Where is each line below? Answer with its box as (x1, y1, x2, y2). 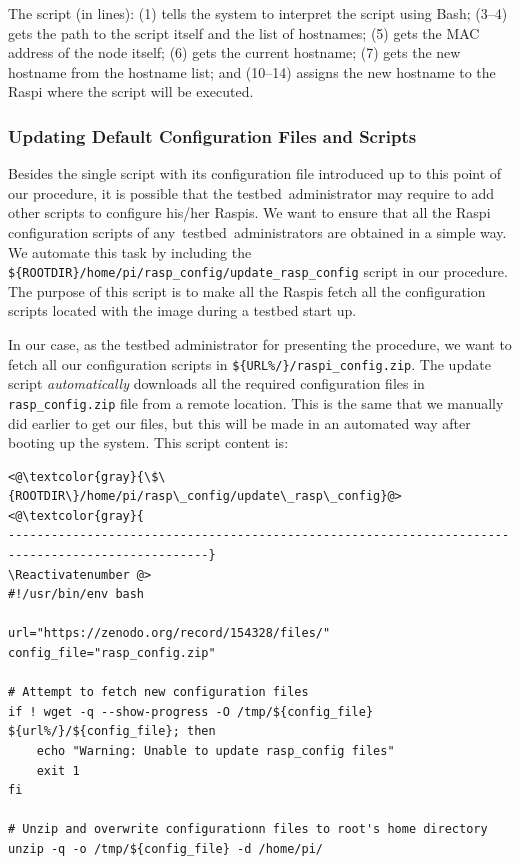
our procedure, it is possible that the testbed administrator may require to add (8, 182, 495, 203)
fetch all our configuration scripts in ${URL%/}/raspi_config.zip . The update (8, 353, 492, 374)
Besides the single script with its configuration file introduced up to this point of (8, 163, 502, 184)
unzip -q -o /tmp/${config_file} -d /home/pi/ (8, 841, 323, 856)
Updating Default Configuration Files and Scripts (8, 123, 417, 148)
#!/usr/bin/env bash (8, 587, 145, 602)
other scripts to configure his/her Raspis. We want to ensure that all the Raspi (8, 202, 491, 223)
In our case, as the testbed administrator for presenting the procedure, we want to (8, 334, 512, 354)
